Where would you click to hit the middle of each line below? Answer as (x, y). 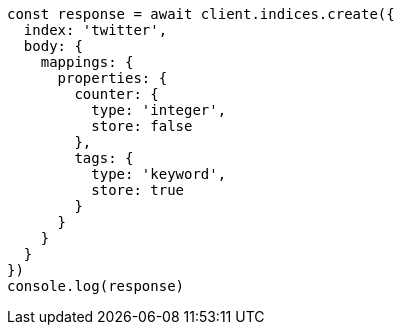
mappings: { (87, 62)
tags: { (104, 158)
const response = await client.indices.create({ (201, 14)
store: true (138, 190)
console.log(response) (96, 286)
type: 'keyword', (159, 174)
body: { (53, 46)
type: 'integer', (159, 110)
